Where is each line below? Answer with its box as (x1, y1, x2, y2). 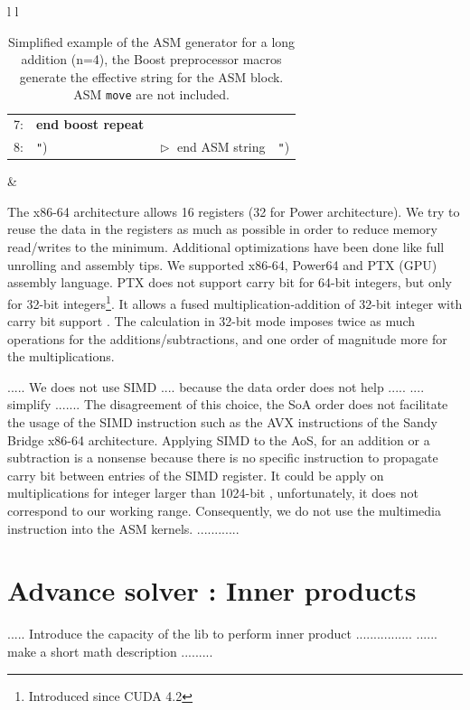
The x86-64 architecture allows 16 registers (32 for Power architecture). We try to (7, 201, 460, 220)
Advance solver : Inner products (7, 572, 417, 609)
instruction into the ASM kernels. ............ (7, 518, 240, 537)
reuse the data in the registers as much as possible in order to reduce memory (7, 220, 437, 238)
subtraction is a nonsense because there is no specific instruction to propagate (7, 448, 438, 467)
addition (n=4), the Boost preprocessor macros (21, 50, 282, 69)
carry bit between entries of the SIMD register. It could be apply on (7, 465, 384, 484)
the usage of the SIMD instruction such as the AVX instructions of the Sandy (7, 413, 437, 432)
